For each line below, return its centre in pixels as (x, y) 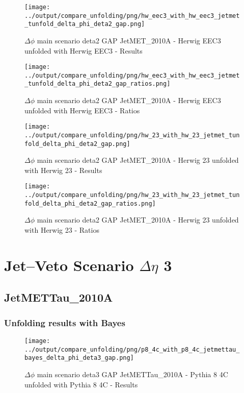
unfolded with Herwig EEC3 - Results (84, 50)
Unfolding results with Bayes (65, 322)
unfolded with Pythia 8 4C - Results (81, 384)
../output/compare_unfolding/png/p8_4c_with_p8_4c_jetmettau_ (132, 349)
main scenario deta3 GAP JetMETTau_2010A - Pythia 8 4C (132, 374)
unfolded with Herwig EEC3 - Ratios (82, 110)
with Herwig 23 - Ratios (62, 230)
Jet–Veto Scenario (69, 265)
